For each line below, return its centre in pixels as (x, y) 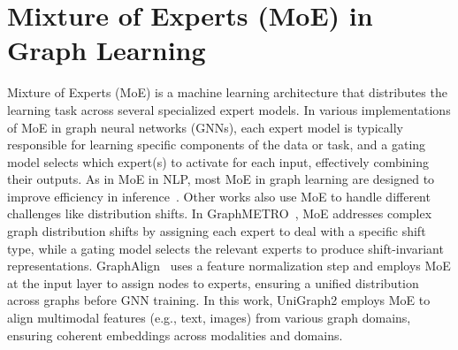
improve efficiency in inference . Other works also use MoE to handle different (219, 196)
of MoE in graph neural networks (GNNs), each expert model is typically (205, 127)
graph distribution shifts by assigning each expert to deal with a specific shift (217, 231)
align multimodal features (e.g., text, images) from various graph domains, (209, 318)
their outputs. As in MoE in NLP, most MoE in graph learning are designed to (221, 179)
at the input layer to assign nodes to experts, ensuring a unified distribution (213, 282)
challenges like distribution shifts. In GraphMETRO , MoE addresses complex (220, 213)
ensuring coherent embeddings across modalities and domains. (175, 335)
